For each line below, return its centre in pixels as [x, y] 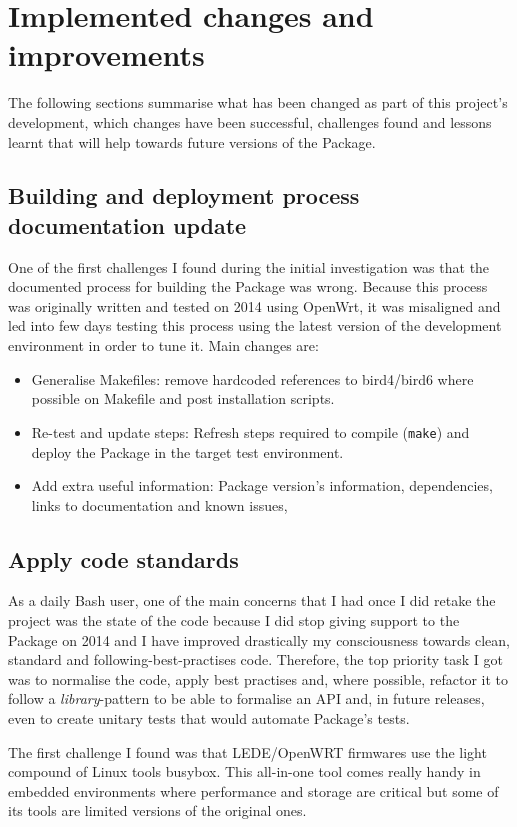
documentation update [127, 224]
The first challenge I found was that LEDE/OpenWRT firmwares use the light [247, 751]
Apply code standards [123, 558]
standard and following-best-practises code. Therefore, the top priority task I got [255, 659]
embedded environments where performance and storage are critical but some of [253, 790]
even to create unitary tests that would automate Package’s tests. [209, 718]
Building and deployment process [184, 195]
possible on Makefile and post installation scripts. [183, 398]
